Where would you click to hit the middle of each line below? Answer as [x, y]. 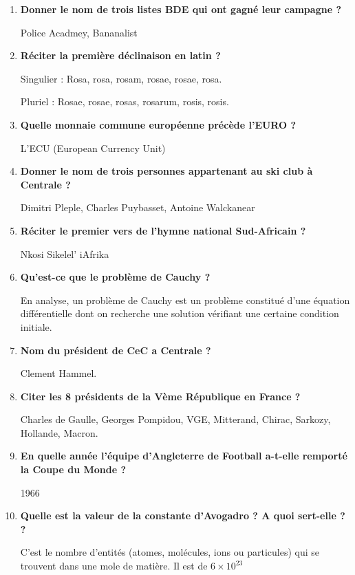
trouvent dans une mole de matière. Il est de [114, 566]
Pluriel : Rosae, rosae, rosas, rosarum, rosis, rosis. [125, 101]
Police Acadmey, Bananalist [79, 32]
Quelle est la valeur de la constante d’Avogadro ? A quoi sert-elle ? [183, 516]
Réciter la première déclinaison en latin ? [120, 55]
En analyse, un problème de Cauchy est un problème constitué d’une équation [185, 300]
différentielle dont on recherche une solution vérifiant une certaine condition [180, 313]
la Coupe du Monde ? [73, 469]
